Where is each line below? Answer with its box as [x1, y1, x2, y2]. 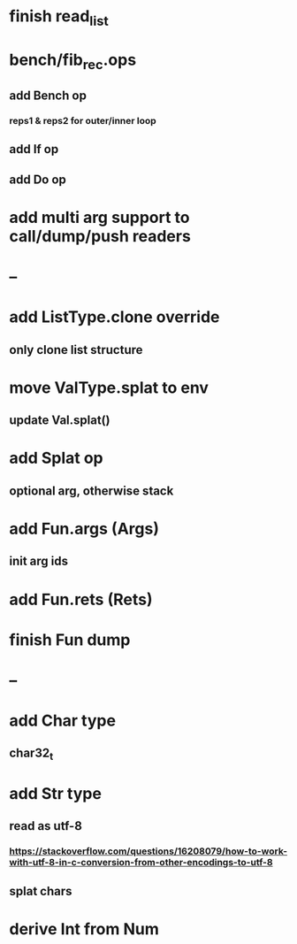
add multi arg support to [9, 207, 190, 227]
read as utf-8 [9, 818, 82, 833]
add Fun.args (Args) [9, 518, 159, 539]
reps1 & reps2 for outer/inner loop [9, 114, 156, 127]
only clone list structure [9, 342, 143, 357]
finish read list [9, 6, 109, 29]
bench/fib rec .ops [9, 50, 137, 73]
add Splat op [9, 449, 103, 468]
